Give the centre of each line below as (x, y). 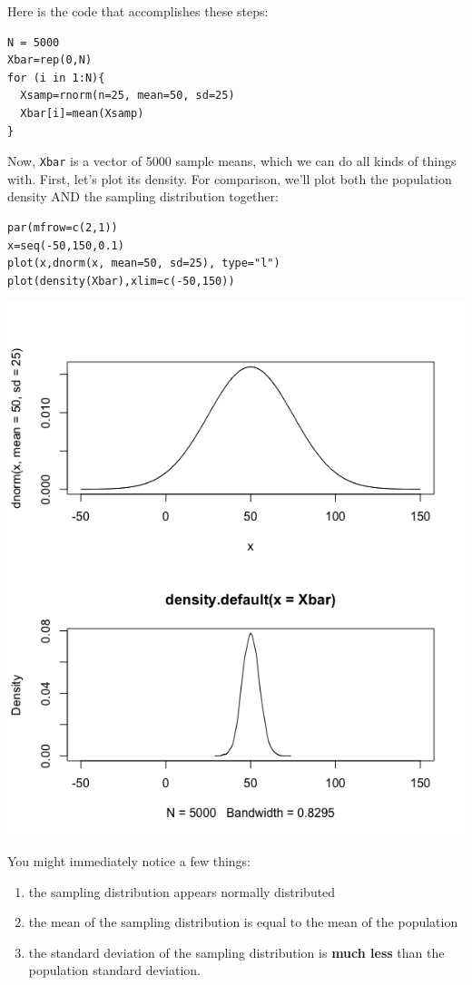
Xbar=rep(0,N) (50, 60)
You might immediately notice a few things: (129, 860)
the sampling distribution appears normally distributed (182, 891)
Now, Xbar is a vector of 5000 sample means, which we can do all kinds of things (232, 161)
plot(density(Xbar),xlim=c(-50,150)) (121, 281)
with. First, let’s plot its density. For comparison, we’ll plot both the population (230, 178)
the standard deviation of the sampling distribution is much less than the (236, 952)
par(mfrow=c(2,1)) (63, 228)
